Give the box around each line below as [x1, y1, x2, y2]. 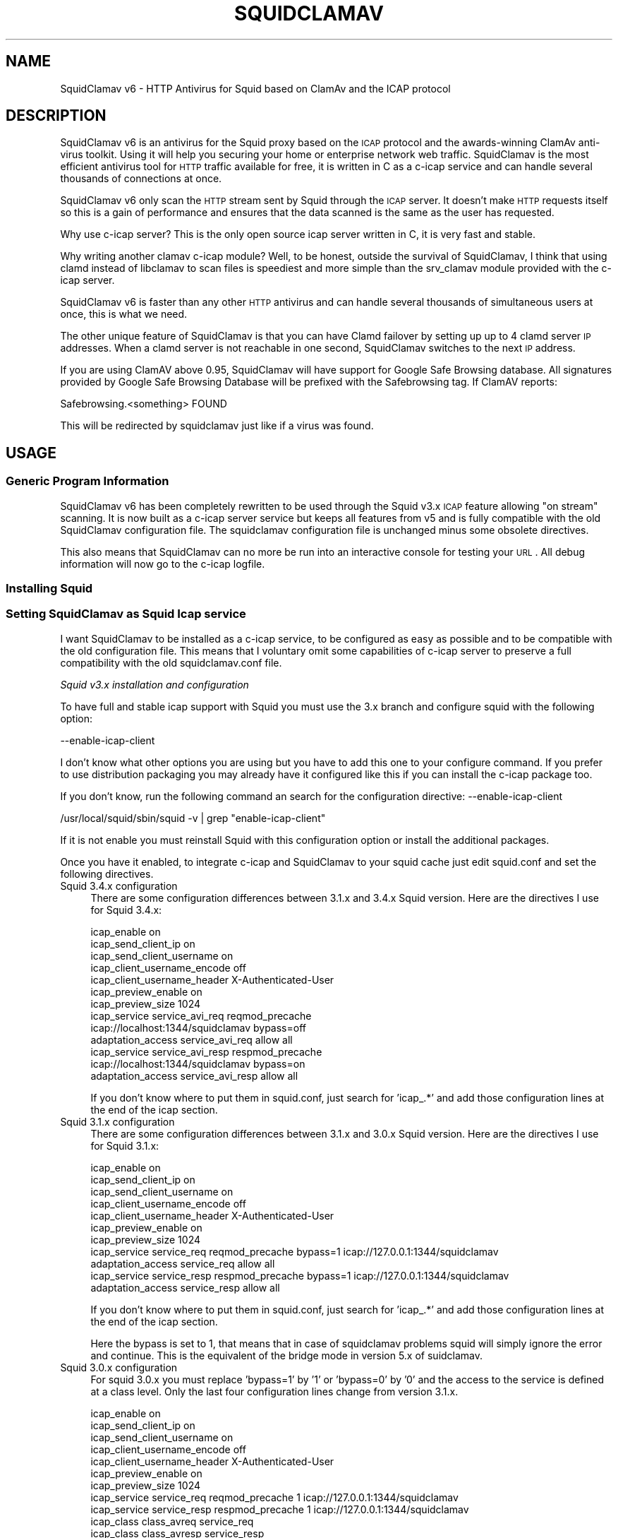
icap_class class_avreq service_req [90, 1515, 254, 1527]
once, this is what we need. [60, 308, 188, 321]
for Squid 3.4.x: [90, 903, 162, 916]
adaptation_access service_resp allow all [90, 1281, 280, 1294]
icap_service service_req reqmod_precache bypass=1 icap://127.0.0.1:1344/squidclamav [90, 1245, 499, 1258]
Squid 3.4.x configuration [60, 879, 178, 892]
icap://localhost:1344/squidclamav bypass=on [90, 1057, 305, 1070]
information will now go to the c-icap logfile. [60, 557, 265, 570]
